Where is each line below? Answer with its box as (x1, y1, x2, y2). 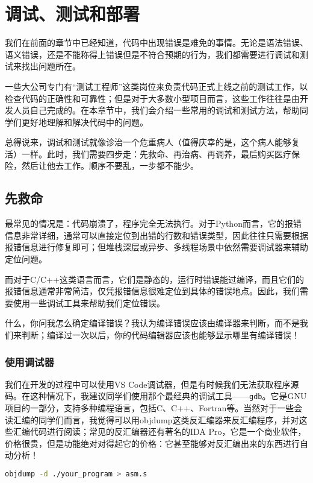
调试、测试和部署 (5, 1, 140, 26)
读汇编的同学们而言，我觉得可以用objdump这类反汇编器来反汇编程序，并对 (5, 413, 299, 426)
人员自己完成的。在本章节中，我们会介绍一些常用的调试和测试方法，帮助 (13, 104, 300, 116)
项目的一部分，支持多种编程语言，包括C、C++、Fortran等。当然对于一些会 (5, 402, 303, 414)
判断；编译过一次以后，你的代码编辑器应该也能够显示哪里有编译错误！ (21, 329, 300, 341)
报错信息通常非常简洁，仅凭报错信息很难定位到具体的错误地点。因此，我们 (5, 285, 300, 297)
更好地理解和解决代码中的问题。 (21, 115, 148, 128)
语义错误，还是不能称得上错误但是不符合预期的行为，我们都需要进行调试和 (5, 48, 300, 60)
